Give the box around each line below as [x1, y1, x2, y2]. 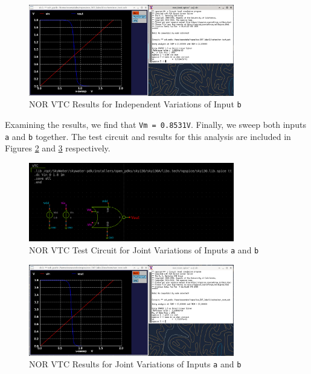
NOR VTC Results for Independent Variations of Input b [29, 98, 242, 110]
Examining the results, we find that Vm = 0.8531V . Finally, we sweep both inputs [5, 118, 306, 130]
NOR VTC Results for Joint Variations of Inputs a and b [29, 358, 242, 370]
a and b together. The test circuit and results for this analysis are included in [5, 130, 291, 142]
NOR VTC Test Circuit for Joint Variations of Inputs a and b [29, 244, 259, 256]
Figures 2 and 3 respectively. [5, 142, 111, 154]
